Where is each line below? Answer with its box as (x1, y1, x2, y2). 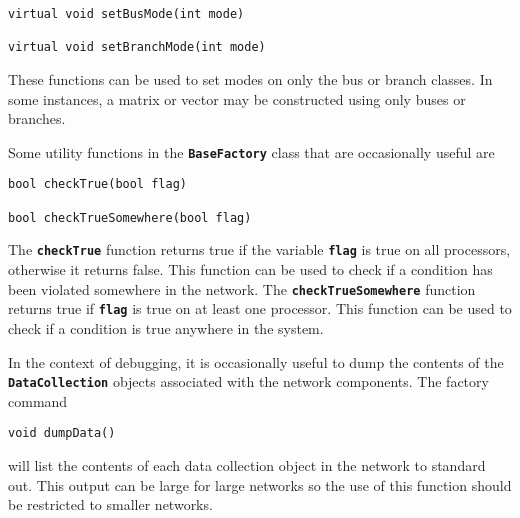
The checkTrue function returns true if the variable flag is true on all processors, (8, 239, 511, 260)
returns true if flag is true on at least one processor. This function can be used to (8, 298, 512, 319)
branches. (8, 108, 66, 129)
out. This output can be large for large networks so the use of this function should (8, 474, 512, 495)
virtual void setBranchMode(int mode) (8, 40, 266, 55)
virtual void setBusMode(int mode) (8, 7, 245, 21)
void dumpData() (8, 426, 116, 441)
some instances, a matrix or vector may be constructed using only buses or (8, 88, 466, 109)
